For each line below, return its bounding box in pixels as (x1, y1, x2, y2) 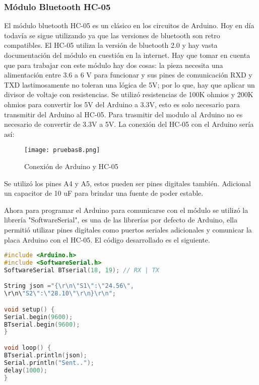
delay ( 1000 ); (4, 366, 47, 374)
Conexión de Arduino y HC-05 (24, 161, 118, 171)
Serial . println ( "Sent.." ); (4, 359, 95, 366)
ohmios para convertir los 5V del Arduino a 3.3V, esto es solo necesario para (4, 99, 240, 109)
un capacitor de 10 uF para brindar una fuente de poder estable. (4, 188, 204, 198)
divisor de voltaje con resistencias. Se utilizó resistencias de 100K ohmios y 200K (4, 89, 253, 100)
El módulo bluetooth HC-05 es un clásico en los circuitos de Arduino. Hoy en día (4, 20, 254, 31)
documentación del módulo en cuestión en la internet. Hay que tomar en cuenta (4, 50, 250, 60)
